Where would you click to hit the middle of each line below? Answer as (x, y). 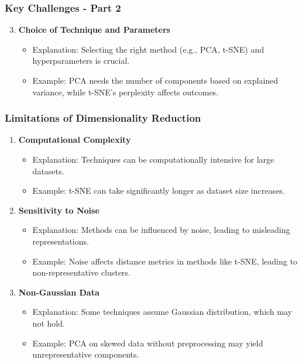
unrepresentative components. (86, 354)
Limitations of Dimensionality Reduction (103, 118)
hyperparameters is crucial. (81, 61)
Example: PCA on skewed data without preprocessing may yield (148, 343)
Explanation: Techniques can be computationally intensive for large (153, 159)
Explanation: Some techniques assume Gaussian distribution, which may (162, 312)
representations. (61, 241)
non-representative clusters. (81, 272)
